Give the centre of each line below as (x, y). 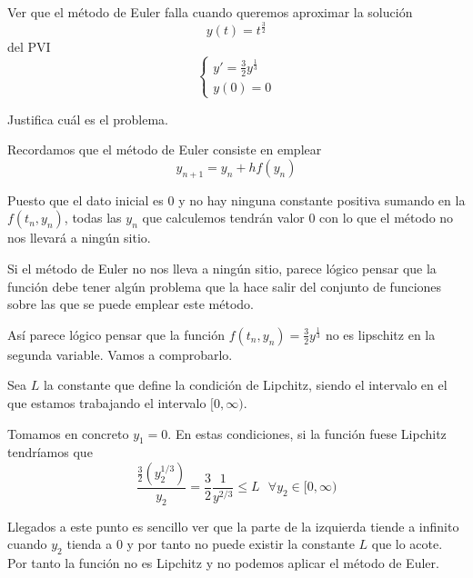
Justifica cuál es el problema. (88, 119)
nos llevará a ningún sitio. (79, 238)
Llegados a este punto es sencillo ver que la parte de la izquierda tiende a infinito (233, 526)
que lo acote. (407, 544)
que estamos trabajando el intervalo (107, 403)
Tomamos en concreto (68, 433)
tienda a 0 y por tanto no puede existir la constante (211, 544)
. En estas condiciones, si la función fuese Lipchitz (307, 433)
